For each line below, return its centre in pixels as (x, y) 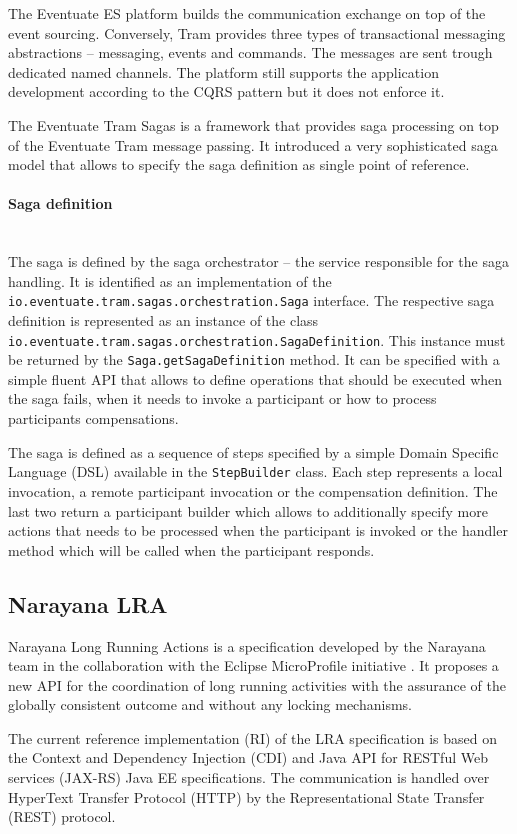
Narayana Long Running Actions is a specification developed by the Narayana (247, 645)
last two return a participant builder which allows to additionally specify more (248, 510)
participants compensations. (93, 418)
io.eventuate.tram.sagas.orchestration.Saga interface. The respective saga (251, 300)
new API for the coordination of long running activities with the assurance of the (257, 684)
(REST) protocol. (62, 816)
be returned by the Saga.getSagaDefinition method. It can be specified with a (254, 359)
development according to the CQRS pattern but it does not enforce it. (226, 91)
